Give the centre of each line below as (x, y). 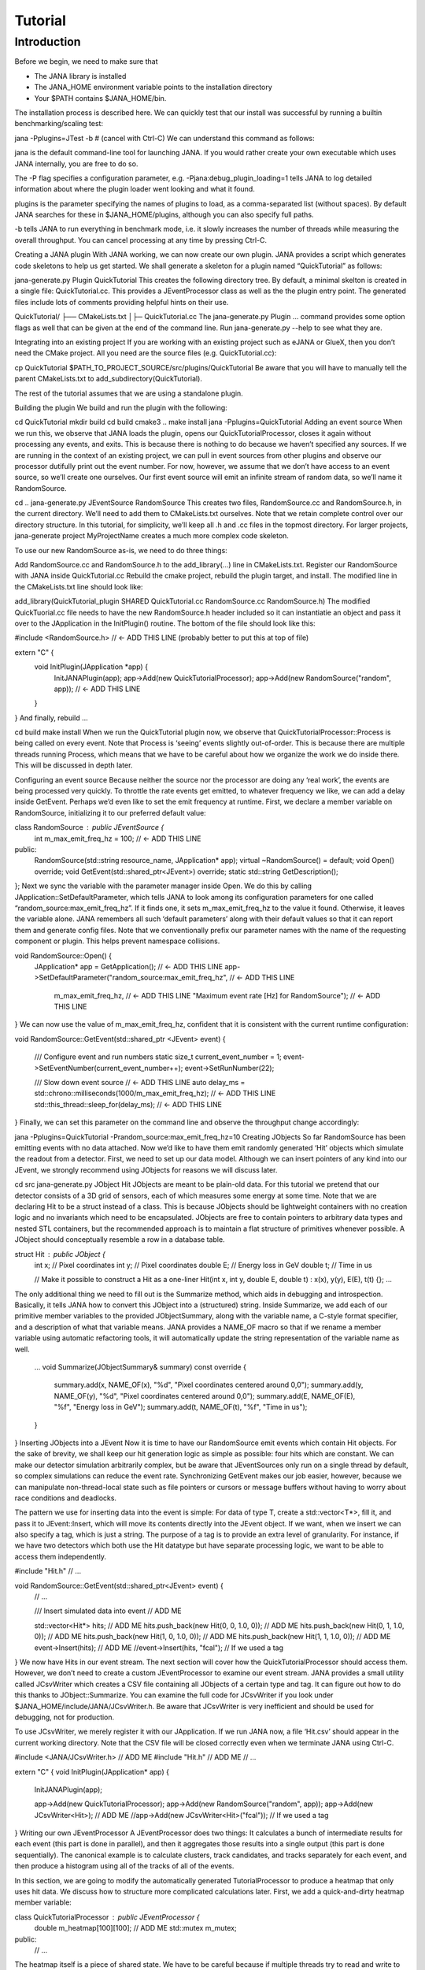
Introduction (48, 42)
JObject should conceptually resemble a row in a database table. (120, 1240)
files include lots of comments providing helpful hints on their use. (122, 302)
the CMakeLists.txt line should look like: (79, 586)
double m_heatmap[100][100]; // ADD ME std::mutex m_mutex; (135, 1928)
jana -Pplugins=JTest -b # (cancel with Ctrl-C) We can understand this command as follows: (164, 138)
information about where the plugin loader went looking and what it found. (135, 189)
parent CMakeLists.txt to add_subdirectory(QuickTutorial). (108, 379)
